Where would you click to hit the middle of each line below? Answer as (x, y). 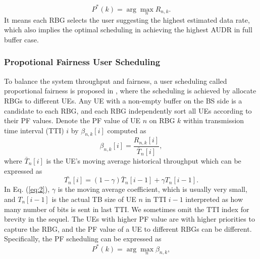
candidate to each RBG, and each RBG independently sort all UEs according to (128, 110)
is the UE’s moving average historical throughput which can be (144, 161)
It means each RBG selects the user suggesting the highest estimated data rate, (127, 19)
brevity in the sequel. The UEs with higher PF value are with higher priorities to (129, 219)
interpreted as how (214, 199)
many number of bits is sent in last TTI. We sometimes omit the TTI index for (127, 209)
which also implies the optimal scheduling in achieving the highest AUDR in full (128, 30)
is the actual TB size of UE (94, 199)
